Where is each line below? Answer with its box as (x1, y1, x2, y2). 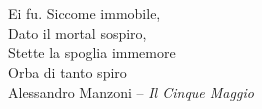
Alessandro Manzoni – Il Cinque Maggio (8, 81, 254, 102)
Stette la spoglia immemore (8, 42, 176, 63)
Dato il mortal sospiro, (8, 22, 147, 43)
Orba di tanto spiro (8, 61, 127, 82)
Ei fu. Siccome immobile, (8, 3, 161, 24)
